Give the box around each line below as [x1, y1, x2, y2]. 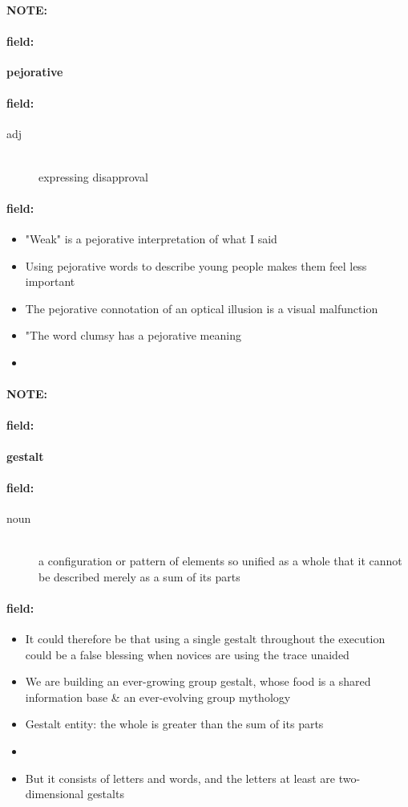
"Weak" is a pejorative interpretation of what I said [25, 230, 277, 247]
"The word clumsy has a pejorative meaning [25, 327, 241, 344]
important [25, 273, 75, 290]
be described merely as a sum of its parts [38, 568, 240, 585]
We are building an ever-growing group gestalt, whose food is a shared [25, 673, 371, 690]
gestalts [87, 785, 124, 802]
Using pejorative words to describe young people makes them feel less [25, 257, 367, 274]
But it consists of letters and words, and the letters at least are [25, 769, 336, 786]
